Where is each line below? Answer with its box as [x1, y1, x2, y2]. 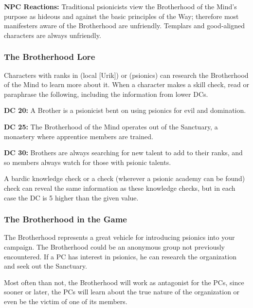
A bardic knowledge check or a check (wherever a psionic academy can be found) [4, 173, 245, 183]
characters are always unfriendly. [4, 30, 101, 40]
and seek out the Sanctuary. [4, 261, 87, 271]
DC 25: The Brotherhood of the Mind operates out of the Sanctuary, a [4, 121, 218, 131]
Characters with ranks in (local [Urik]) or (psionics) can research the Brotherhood [4, 70, 249, 80]
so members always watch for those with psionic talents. [4, 157, 171, 167]
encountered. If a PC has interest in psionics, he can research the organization [4, 251, 236, 261]
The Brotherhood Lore [4, 51, 95, 63]
